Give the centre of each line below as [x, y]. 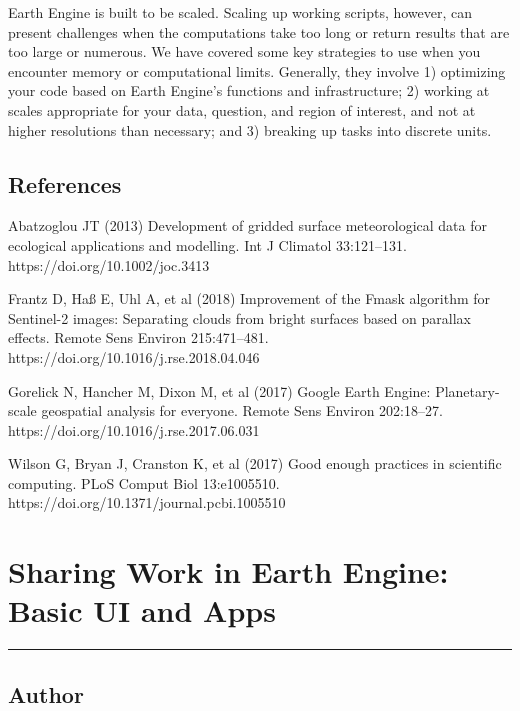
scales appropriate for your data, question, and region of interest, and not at [242, 109]
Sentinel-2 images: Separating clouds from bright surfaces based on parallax [239, 317]
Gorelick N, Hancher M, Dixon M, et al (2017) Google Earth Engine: [219, 390]
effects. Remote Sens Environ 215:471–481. [138, 337]
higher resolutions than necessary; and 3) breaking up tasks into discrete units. [250, 129]
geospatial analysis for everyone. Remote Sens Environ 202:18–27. [242, 410]
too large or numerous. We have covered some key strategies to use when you [244, 51]
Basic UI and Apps [142, 610]
